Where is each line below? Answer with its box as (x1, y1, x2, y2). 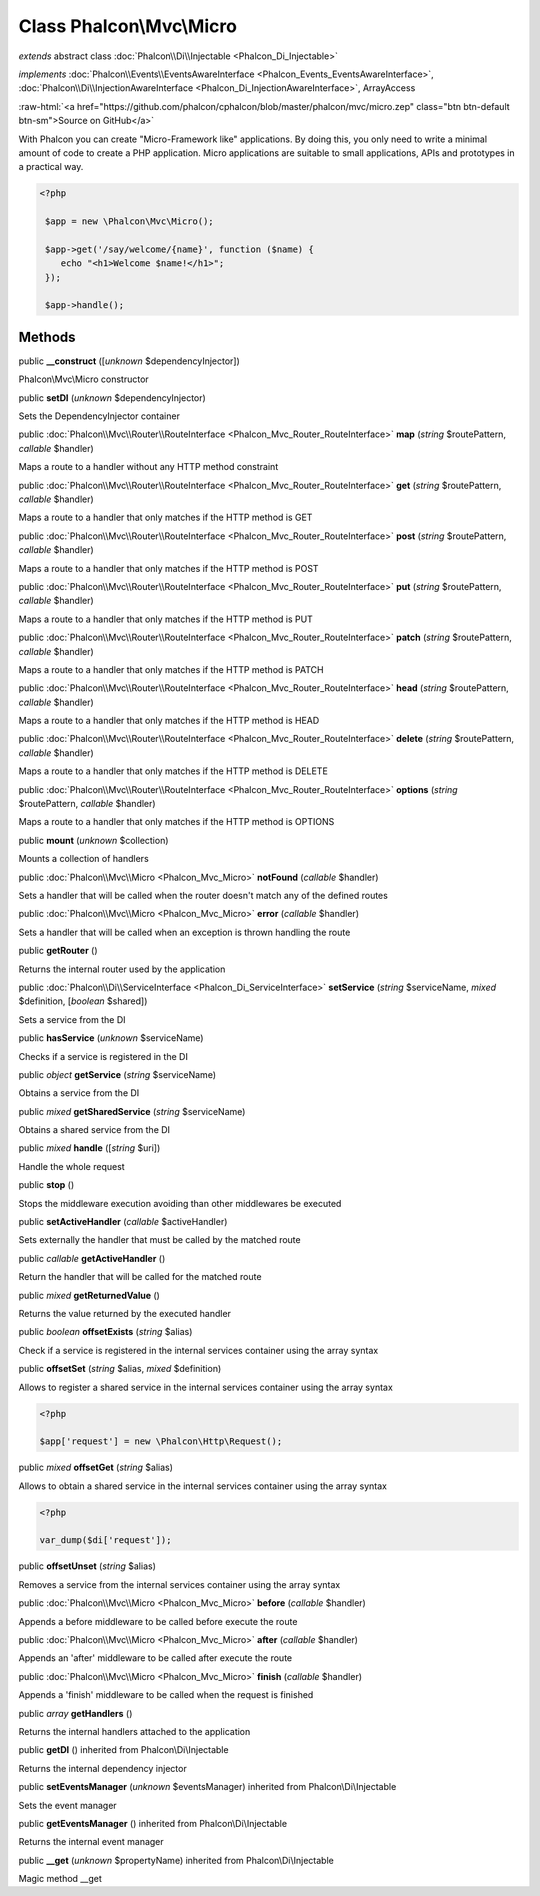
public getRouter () (18, 945, 98, 957)
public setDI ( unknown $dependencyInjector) (18, 391, 207, 404)
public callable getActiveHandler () (18, 1252, 166, 1264)
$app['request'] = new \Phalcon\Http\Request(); (39, 1436, 283, 1447)
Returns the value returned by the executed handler (18, 1307, 232, 1319)
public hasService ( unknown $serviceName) (18, 1032, 204, 1044)
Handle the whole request (18, 1160, 125, 1172)
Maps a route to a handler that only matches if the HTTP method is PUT (18, 613, 314, 625)
